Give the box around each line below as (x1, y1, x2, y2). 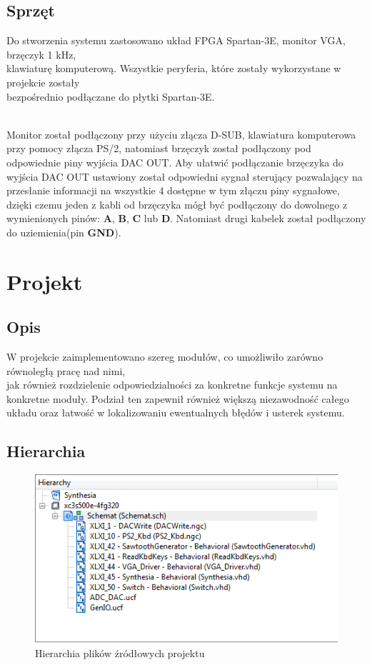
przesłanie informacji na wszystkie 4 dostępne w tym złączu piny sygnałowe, (6, 183, 340, 198)
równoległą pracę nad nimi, (6, 363, 126, 378)
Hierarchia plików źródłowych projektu (35, 645, 205, 660)
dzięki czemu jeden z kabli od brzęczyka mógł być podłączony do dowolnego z (6, 196, 348, 211)
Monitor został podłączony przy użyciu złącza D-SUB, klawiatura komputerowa (6, 126, 356, 141)
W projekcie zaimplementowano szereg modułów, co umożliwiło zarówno (6, 349, 323, 364)
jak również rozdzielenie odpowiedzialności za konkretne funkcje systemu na (6, 377, 338, 392)
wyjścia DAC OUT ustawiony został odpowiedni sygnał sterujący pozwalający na (6, 169, 363, 184)
